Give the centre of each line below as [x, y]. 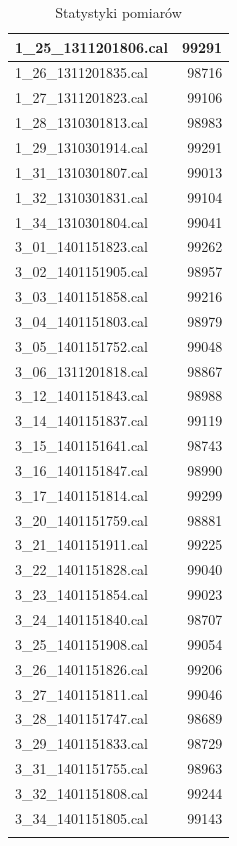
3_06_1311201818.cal [81, 370]
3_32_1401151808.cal [81, 792]
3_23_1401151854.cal [81, 594]
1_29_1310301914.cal [81, 146]
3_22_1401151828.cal [81, 569]
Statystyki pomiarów [118, 12]
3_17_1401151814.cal [81, 494]
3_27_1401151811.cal [81, 693]
